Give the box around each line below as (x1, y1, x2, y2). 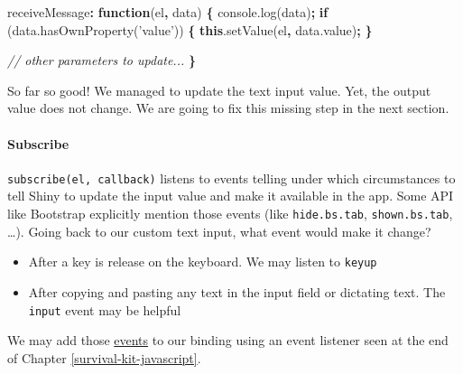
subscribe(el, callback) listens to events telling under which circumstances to (7, 168, 456, 187)
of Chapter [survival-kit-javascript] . (7, 348, 201, 367)
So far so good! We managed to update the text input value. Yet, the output (7, 80, 431, 99)
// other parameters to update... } (7, 51, 196, 70)
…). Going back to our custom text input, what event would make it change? (7, 221, 431, 240)
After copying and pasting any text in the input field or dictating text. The (28, 282, 446, 301)
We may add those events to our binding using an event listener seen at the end (7, 331, 449, 350)
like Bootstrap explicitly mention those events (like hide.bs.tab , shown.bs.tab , (7, 204, 453, 223)
